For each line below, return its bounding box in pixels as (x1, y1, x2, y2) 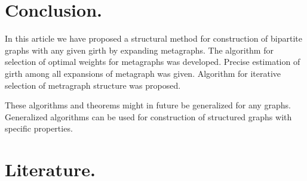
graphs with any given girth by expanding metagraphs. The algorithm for (5, 43, 274, 56)
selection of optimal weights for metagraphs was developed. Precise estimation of (5, 55, 300, 68)
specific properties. (5, 122, 73, 135)
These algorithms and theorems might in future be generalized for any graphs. (5, 99, 291, 111)
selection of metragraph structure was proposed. (5, 79, 181, 91)
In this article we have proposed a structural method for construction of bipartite (5, 32, 302, 45)
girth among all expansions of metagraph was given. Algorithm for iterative (5, 67, 281, 79)
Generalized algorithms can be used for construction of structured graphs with (5, 110, 292, 123)
